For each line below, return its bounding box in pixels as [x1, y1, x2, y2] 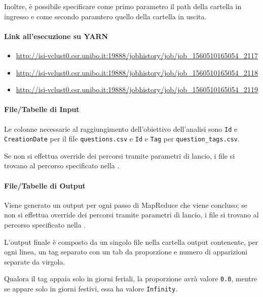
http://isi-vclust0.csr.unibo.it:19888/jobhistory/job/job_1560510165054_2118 [16, 67, 258, 78]
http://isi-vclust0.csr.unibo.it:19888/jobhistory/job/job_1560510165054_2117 [16, 50, 258, 60]
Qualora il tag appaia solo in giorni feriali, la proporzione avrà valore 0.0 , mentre [4, 273, 257, 284]
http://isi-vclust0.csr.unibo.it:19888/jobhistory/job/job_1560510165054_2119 [16, 84, 258, 95]
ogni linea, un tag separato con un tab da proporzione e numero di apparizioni [4, 246, 248, 257]
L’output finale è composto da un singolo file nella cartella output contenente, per [4, 236, 258, 247]
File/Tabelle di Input [4, 104, 80, 115]
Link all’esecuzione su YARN [4, 30, 108, 41]
